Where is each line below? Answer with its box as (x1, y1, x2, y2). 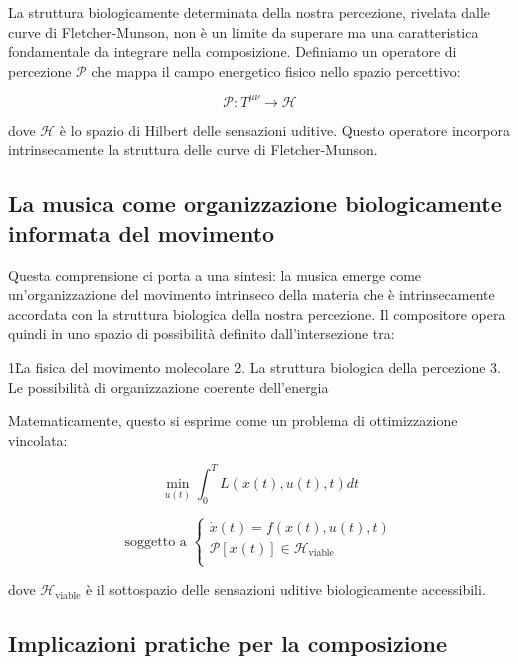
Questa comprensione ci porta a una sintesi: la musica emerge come (8, 264, 422, 285)
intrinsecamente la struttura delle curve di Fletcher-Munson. (8, 139, 378, 160)
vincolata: (8, 429, 68, 450)
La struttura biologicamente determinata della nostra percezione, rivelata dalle (8, 2, 491, 22)
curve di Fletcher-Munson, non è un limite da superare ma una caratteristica (8, 21, 479, 42)
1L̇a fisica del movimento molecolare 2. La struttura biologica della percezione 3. (8, 357, 501, 378)
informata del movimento (8, 217, 275, 248)
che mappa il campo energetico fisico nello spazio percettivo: (91, 60, 461, 81)
